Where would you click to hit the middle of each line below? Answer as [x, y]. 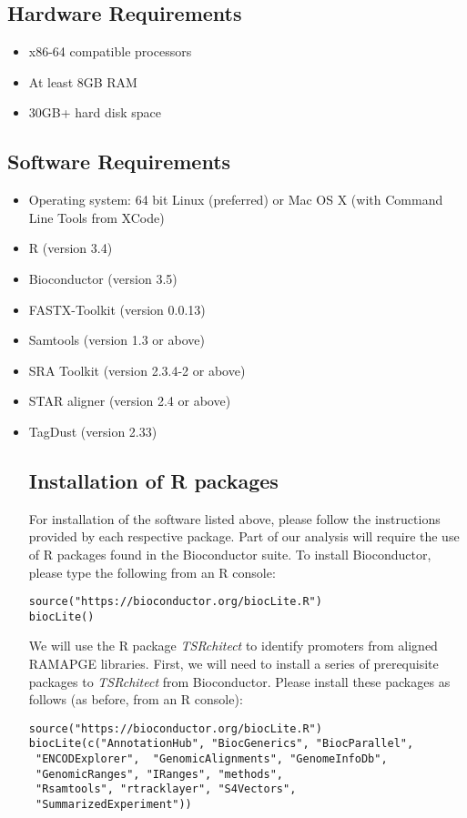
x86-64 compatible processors [110, 51]
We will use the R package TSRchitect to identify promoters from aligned [233, 646]
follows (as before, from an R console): [136, 699]
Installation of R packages [153, 480]
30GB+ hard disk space [95, 112]
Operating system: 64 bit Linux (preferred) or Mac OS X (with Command [236, 200]
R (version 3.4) [71, 248]
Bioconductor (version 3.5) [103, 278]
